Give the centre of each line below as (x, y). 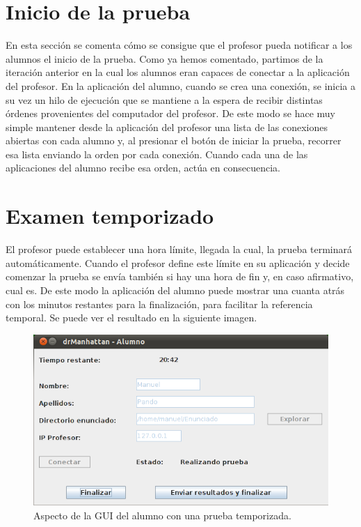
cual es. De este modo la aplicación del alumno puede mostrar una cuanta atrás (175, 290)
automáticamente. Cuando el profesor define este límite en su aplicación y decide (178, 262)
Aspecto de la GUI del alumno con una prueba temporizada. (162, 515)
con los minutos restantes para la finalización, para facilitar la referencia (159, 304)
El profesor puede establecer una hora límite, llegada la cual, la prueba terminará (179, 249)
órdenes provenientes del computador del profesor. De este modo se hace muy (170, 113)
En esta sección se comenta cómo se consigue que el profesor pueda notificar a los (179, 45)
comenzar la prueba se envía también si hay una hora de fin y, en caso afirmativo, (180, 276)
